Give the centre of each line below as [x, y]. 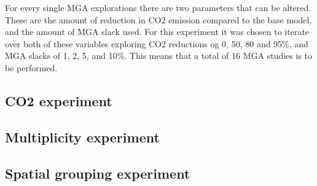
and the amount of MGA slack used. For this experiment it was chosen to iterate [157, 32]
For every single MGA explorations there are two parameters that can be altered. [158, 7]
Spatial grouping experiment [98, 173]
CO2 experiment [59, 100]
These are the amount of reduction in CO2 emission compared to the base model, [158, 19]
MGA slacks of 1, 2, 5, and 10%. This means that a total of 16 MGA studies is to [159, 56]
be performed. [31, 67]
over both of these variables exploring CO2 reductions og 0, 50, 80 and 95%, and [157, 43]
